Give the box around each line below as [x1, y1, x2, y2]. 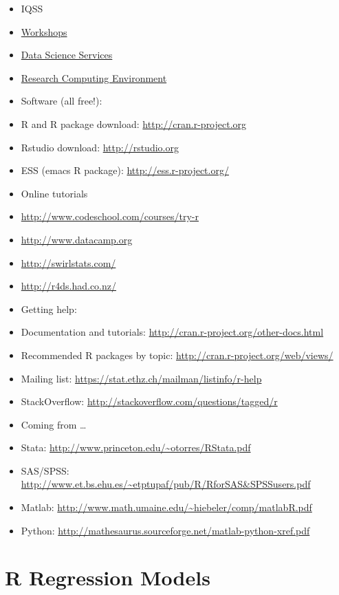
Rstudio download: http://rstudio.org [21, 140, 179, 154]
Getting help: [21, 301, 77, 316]
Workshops [21, 24, 67, 39]
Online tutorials [21, 186, 88, 200]
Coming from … [21, 417, 87, 431]
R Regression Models [5, 563, 210, 592]
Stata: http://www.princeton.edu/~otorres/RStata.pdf [21, 440, 251, 455]
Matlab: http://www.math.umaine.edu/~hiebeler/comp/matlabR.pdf [21, 500, 312, 515]
